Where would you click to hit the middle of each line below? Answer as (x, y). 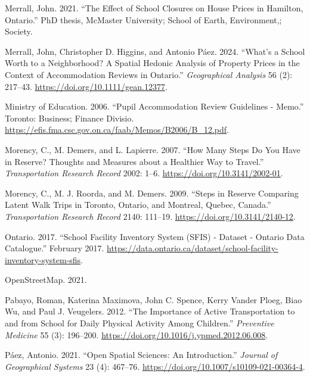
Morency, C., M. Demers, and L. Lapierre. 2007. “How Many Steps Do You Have (153, 149)
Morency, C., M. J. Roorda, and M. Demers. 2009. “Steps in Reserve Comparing (152, 193)
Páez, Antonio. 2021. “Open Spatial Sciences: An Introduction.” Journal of (141, 355)
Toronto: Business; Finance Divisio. (69, 118)
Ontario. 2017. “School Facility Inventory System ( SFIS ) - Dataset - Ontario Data (155, 236)
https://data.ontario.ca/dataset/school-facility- (193, 248)
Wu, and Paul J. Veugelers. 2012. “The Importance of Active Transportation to (150, 311)
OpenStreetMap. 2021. (46, 280)
